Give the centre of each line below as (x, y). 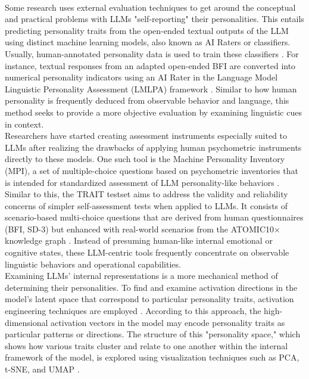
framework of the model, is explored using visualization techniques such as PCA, (152, 357)
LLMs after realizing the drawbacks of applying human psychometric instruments (153, 147)
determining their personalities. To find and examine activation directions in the (151, 287)
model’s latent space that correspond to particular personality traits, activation (149, 299)
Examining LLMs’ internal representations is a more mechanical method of (141, 276)
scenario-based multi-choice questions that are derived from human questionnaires (154, 217)
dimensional (26, 322)
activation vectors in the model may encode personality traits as (168, 322)
